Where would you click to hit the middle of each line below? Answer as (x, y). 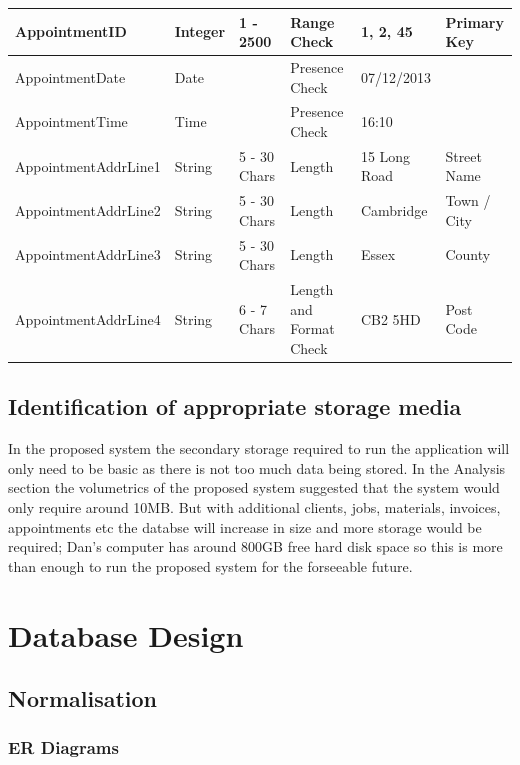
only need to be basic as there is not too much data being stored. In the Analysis (257, 467)
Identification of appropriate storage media (235, 406)
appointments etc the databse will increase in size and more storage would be (245, 526)
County (468, 254)
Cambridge (394, 210)
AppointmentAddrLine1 (88, 165)
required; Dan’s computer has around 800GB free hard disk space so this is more (255, 546)
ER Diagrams (63, 747)
